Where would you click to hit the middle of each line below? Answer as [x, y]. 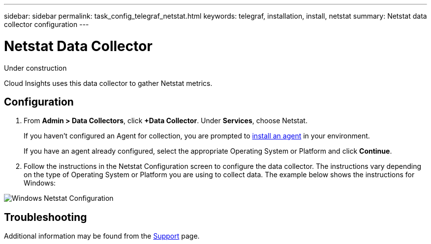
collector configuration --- [46, 24]
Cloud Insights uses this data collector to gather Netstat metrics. [108, 83]
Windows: [40, 183]
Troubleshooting [46, 217]
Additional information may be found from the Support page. [102, 236]
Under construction [35, 68]
